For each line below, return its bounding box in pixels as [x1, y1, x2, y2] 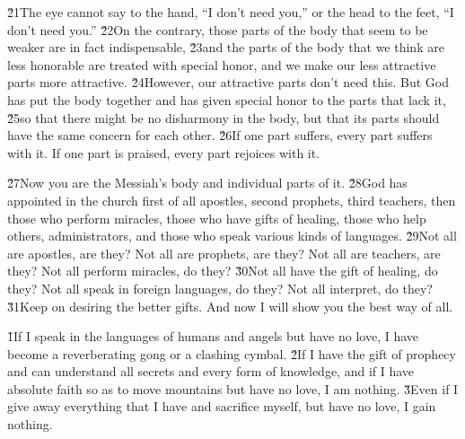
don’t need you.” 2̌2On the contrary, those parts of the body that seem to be [7, 20, 428, 39]
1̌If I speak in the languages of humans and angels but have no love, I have [7, 327, 419, 346]
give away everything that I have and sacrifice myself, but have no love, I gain [7, 397, 436, 416]
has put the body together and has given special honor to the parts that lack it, [7, 90, 446, 109]
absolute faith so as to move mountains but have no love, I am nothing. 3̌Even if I [7, 379, 459, 398]
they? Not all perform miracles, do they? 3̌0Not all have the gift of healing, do [7, 261, 438, 280]
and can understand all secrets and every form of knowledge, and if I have [7, 362, 415, 381]
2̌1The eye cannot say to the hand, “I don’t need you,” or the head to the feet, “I [7, 3, 454, 21]
